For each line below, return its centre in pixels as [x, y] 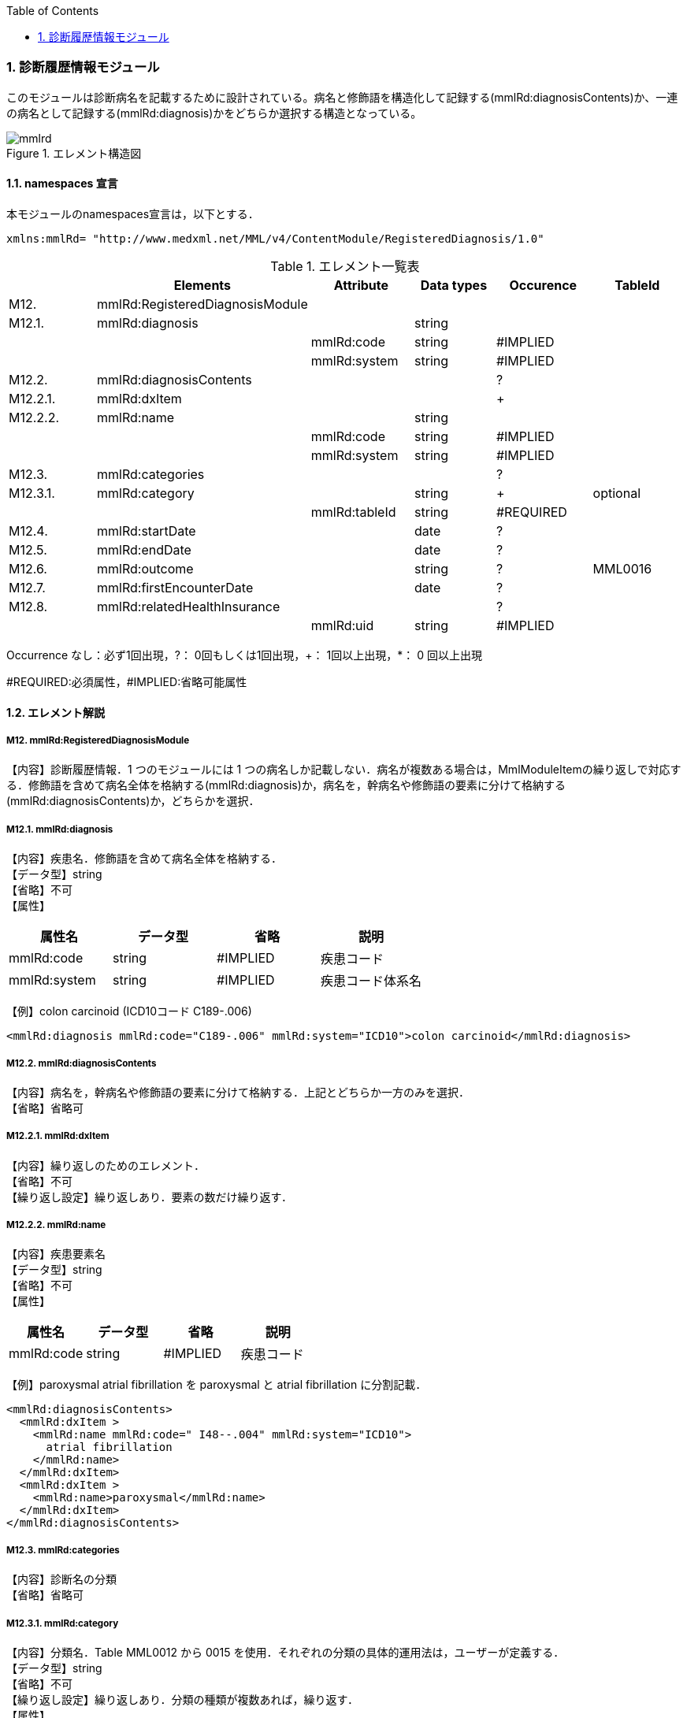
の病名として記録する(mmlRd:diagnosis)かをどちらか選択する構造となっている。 [214, 113]
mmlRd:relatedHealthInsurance [189, 606]
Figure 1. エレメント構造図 [74, 153]
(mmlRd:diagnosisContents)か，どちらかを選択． [133, 801]
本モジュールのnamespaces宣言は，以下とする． [133, 213]
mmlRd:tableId [353, 512]
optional [616, 493]
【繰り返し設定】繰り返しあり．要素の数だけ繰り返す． [149, 1197]
